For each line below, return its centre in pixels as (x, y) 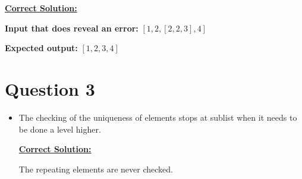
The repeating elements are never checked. (96, 169)
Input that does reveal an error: (72, 28)
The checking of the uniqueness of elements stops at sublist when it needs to (158, 117)
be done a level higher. (60, 129)
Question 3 (50, 88)
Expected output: (41, 48)
